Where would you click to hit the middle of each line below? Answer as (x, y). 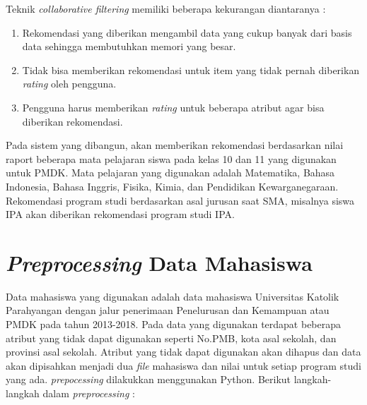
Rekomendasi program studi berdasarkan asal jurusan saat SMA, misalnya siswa (180, 200)
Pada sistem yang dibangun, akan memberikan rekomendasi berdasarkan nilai (175, 145)
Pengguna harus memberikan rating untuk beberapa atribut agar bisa (173, 107)
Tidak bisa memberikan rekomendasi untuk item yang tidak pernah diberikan (191, 69)
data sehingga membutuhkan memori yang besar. (129, 46)
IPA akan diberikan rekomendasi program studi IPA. (120, 214)
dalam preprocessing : (89, 393)
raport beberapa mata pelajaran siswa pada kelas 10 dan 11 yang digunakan (171, 158)
